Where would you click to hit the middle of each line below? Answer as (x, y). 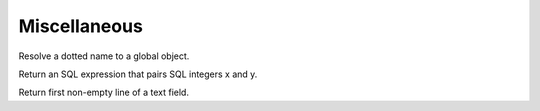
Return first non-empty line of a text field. (104, 92)
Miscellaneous (81, 26)
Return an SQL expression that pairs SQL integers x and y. (138, 74)
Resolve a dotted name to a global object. (104, 56)
